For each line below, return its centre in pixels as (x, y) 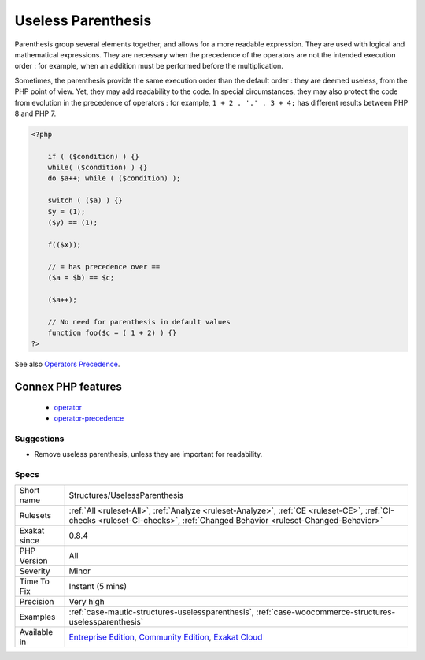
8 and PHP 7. (35, 113)
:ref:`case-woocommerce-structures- (326, 612)
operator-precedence (89, 418)
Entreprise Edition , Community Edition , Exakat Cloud (166, 637)
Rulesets (35, 516)
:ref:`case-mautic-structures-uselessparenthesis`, (162, 612)
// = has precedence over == (104, 267)
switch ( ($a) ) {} (85, 200)
